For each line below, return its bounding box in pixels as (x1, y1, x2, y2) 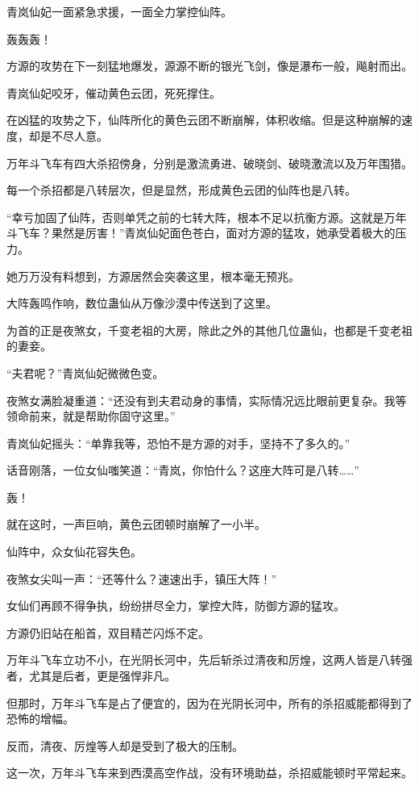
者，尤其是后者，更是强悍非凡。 (6, 667, 176, 684)
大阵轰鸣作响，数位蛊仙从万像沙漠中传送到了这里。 (6, 295, 277, 311)
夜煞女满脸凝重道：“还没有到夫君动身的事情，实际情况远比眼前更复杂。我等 (6, 391, 407, 408)
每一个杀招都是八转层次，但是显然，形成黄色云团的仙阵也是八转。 (6, 182, 356, 199)
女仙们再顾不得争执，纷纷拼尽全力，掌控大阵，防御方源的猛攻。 (6, 597, 345, 614)
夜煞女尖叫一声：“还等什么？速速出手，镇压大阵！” (6, 570, 277, 587)
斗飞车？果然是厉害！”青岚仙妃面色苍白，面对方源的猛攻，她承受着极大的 (6, 224, 396, 241)
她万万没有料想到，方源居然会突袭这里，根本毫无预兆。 (6, 267, 300, 284)
